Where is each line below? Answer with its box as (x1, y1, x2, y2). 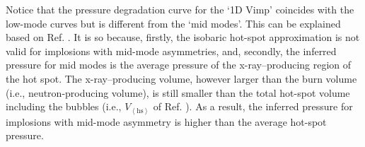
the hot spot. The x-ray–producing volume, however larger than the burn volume (6, 71, 357, 86)
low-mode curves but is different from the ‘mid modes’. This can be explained (6, 16, 341, 30)
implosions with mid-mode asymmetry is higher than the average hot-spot (6, 114, 327, 129)
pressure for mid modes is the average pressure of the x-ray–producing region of (6, 57, 352, 72)
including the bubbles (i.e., (6, 99, 122, 114)
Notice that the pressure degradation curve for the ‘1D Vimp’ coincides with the (6, 2, 354, 16)
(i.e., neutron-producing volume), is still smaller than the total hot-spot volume (6, 85, 350, 100)
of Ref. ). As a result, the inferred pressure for (153, 99, 353, 114)
